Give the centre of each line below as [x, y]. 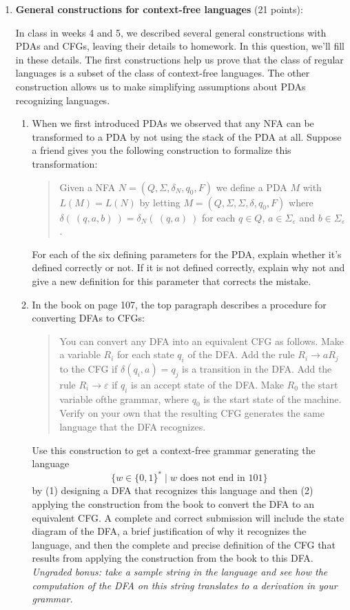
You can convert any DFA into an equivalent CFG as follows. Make [202, 341]
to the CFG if [89, 369]
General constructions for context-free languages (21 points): [159, 9]
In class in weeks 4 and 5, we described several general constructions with [171, 32]
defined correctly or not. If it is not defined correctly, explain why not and [188, 267]
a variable [80, 354]
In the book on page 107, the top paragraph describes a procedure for [179, 304]
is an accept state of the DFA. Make [207, 384]
